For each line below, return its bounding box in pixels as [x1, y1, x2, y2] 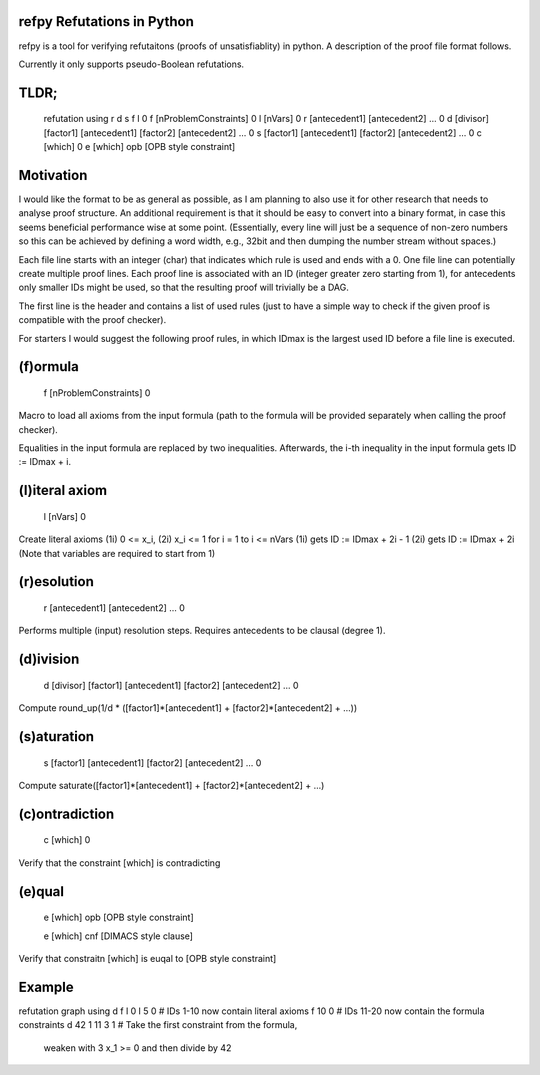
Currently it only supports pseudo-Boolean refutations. [18, 58, 245, 70]
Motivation [18, 166, 88, 184]
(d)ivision [18, 651, 80, 668]
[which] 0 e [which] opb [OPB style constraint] [43, 141, 236, 153]
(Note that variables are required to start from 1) [18, 547, 216, 559]
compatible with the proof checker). [18, 314, 167, 326]
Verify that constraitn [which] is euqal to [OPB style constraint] [18, 953, 277, 965]
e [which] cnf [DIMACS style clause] [43, 930, 194, 942]
